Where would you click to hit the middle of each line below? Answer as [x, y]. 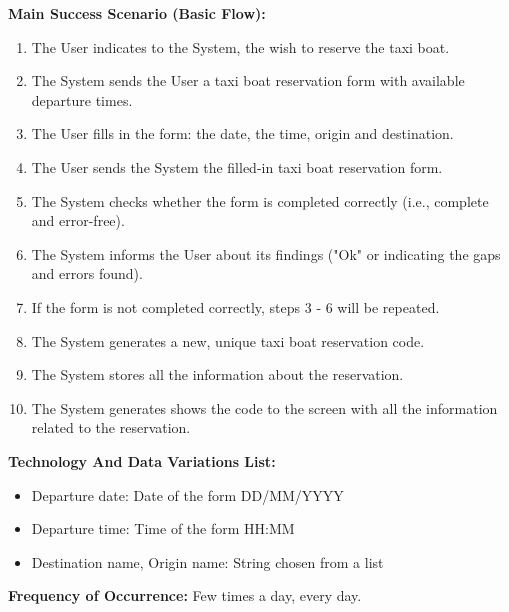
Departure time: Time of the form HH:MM [163, 528]
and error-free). [78, 220]
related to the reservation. [111, 427]
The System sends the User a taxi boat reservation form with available [248, 80]
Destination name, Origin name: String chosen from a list [207, 561]
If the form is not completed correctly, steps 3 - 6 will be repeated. [235, 306]
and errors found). [87, 273]
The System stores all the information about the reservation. [217, 374]
